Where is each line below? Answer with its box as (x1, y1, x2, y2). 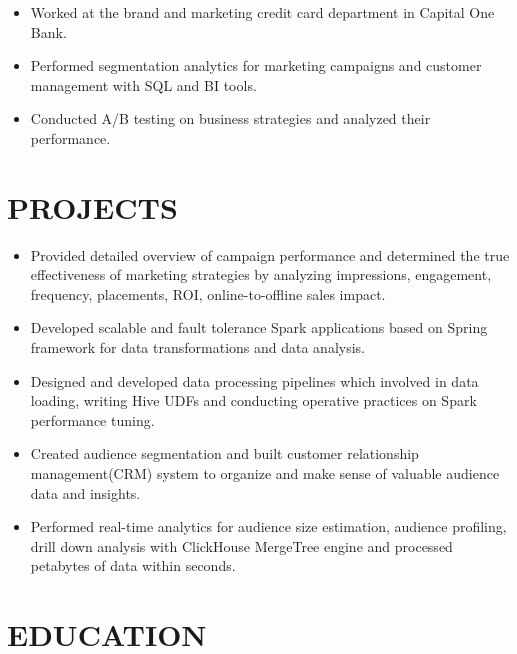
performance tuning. (30, 409, 155, 430)
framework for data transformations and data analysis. (30, 337, 366, 358)
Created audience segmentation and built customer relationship (30, 443, 419, 464)
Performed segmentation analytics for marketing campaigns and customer (30, 55, 482, 76)
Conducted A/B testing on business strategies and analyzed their (30, 108, 431, 129)
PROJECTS (7, 186, 178, 227)
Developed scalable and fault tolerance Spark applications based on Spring (30, 317, 488, 338)
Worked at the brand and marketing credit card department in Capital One (30, 2, 495, 22)
